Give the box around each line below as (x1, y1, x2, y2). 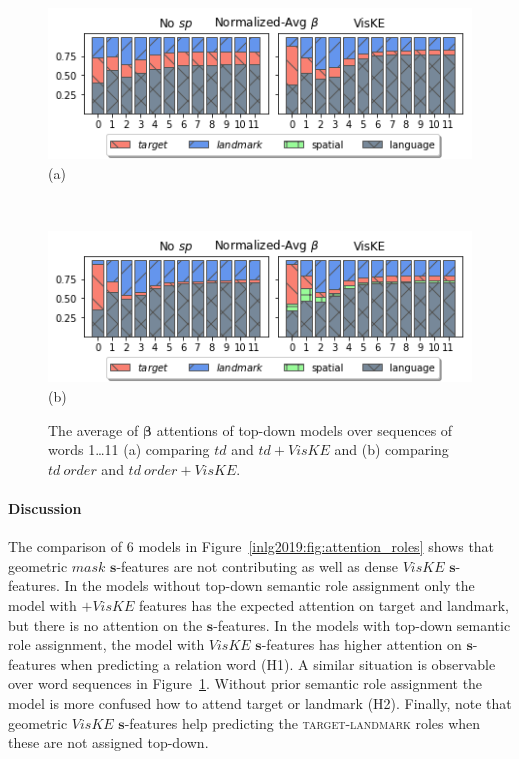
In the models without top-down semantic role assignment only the (64, 575, 475, 596)
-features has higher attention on (261, 634, 462, 655)
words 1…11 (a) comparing (48, 439, 210, 460)
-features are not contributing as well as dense (116, 555, 398, 576)
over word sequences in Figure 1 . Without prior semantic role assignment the (8, 673, 483, 694)
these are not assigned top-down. (8, 732, 209, 753)
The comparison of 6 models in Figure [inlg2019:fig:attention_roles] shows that (8, 536, 495, 557)
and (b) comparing (334, 439, 449, 460)
